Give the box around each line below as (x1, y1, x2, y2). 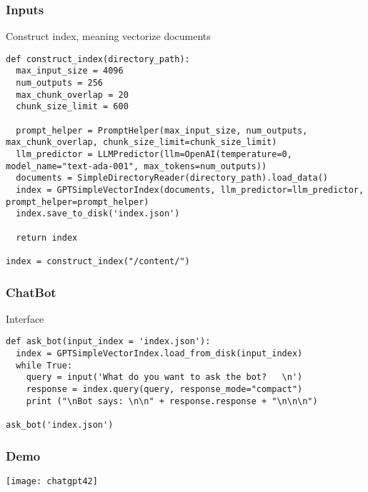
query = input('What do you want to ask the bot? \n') (26, 372, 303, 383)
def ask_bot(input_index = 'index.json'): (6, 336, 211, 347)
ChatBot (6, 283, 56, 301)
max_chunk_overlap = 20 (16, 89, 129, 100)
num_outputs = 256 (16, 78, 104, 89)
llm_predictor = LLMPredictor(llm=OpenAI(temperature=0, (16, 149, 292, 160)
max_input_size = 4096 (16, 66, 124, 76)
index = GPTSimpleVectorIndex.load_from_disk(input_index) (16, 348, 303, 359)
